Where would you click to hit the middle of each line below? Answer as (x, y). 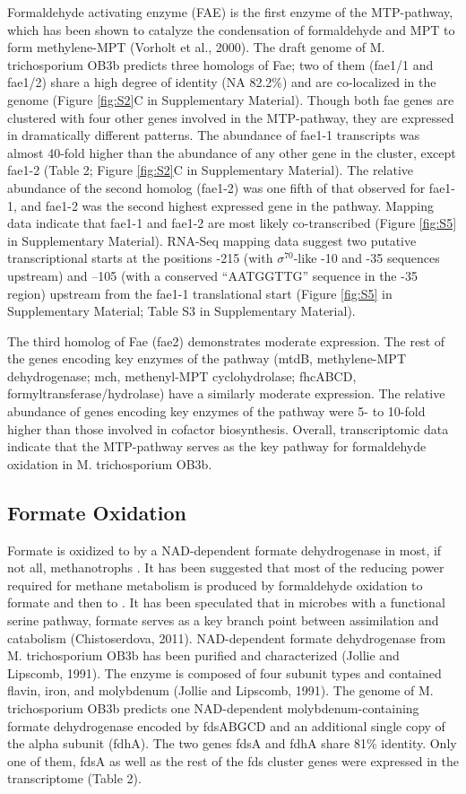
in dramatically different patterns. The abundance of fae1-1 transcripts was (214, 135)
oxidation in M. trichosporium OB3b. (110, 463)
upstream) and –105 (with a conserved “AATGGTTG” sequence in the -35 (212, 275)
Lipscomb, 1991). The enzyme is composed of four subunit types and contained (224, 672)
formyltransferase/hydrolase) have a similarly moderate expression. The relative (226, 393)
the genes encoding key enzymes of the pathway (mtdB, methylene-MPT (207, 358)
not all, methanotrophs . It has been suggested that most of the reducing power (226, 567)
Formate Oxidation (97, 512)
